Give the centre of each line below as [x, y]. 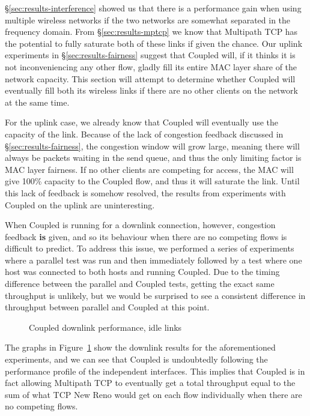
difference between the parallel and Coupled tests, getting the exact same [140, 284]
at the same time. [37, 102]
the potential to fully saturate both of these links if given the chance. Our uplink [154, 43]
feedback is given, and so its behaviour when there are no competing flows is [146, 236]
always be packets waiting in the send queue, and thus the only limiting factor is [153, 158]
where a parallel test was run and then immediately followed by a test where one [153, 260]
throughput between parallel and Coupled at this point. [107, 307]
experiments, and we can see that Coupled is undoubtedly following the [136, 359]
